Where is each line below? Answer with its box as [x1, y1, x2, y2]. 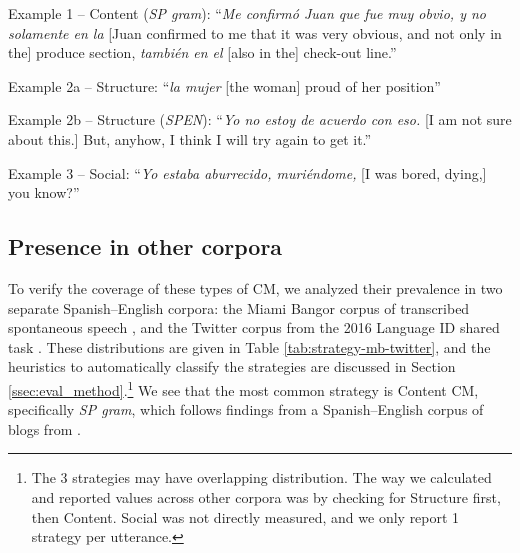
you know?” [8, 182, 80, 203]
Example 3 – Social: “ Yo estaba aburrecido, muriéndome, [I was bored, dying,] [8, 162, 487, 183]
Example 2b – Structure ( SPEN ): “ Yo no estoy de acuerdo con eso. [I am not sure [8, 109, 512, 130]
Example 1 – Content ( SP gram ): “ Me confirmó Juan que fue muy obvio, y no [8, 3, 486, 23]
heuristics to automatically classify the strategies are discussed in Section [8, 356, 456, 377]
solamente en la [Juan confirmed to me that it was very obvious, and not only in [8, 22, 502, 43]
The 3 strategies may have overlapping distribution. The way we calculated [31, 467, 492, 488]
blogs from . [8, 418, 81, 439]
